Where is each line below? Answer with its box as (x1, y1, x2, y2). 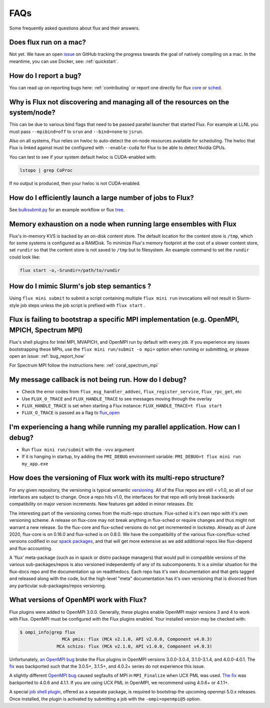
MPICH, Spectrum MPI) (9, 326, 82, 335)
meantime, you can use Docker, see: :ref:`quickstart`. (9, 58, 118, 64)
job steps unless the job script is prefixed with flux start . (20, 302, 145, 308)
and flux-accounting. (9, 545, 52, 551)
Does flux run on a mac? (9, 38, 86, 47)
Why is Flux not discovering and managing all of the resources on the (9, 98, 229, 106)
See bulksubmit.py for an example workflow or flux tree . (9, 206, 125, 213)
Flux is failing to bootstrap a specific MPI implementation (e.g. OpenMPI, (9, 315, 239, 324)
